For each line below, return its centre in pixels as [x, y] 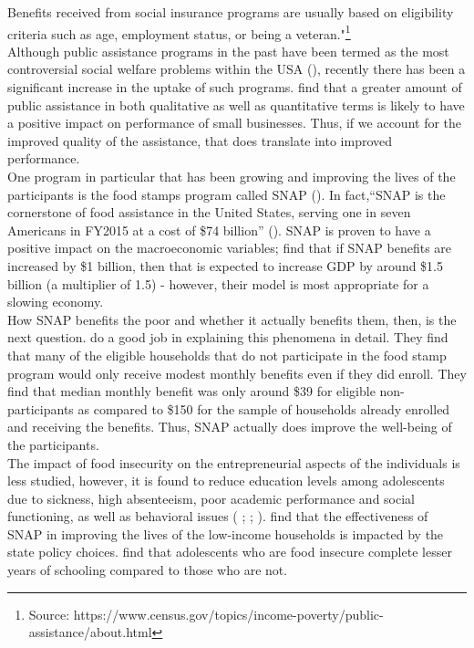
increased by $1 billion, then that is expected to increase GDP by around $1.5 [226, 265]
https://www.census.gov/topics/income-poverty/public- [228, 614]
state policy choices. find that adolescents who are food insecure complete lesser [230, 552]
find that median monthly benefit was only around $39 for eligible [191, 391]
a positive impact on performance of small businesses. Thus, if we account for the [235, 123]
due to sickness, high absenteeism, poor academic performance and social [211, 498]
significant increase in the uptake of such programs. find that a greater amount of [235, 87]
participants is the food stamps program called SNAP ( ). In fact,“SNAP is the [227, 194]
